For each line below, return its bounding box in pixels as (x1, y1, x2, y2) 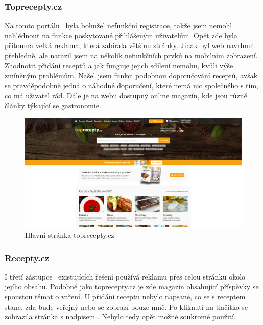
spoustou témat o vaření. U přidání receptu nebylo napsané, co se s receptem (5, 291, 246, 302)
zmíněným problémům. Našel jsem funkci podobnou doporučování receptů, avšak (5, 70, 258, 81)
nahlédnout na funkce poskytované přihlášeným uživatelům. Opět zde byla (5, 30, 238, 40)
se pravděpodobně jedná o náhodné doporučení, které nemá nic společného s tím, (5, 80, 258, 90)
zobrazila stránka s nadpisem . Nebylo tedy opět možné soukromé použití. (5, 311, 236, 322)
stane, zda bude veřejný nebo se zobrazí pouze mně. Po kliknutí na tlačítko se (5, 301, 248, 312)
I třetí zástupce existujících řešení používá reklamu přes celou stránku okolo (5, 271, 246, 282)
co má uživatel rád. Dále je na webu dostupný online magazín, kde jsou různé (5, 90, 247, 101)
